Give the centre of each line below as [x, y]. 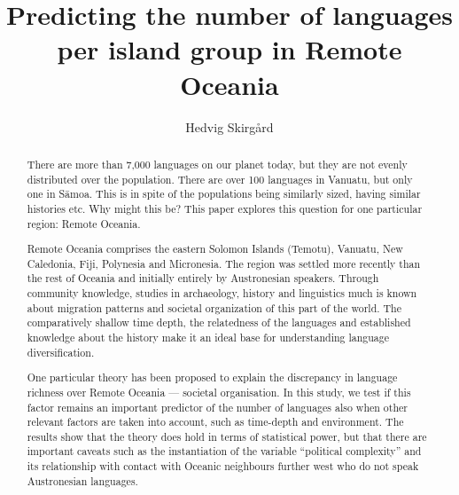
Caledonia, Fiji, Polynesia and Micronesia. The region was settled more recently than [224, 263]
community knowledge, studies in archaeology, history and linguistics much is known [222, 293]
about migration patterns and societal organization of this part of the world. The [214, 307]
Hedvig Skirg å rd [229, 126]
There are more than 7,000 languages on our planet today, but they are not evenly [217, 164]
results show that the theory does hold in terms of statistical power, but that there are [227, 436]
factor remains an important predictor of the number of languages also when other [217, 407]
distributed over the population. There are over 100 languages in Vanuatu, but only [220, 179]
